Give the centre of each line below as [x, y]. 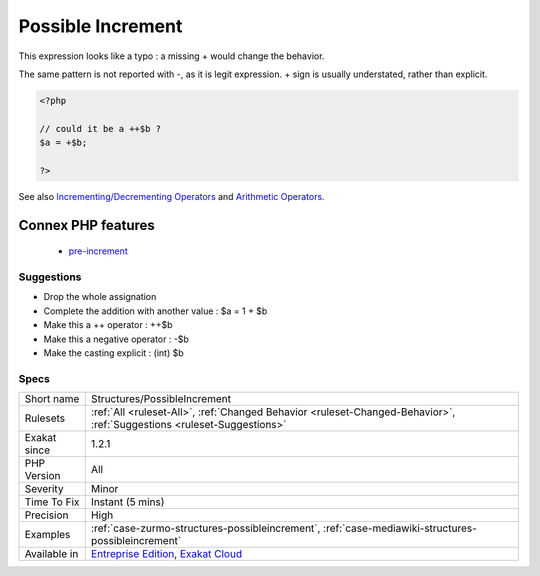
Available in [51, 554]
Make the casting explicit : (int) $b [113, 352]
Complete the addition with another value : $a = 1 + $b [155, 311]
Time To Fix [52, 502]
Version [42, 476]
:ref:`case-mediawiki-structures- [400, 528]
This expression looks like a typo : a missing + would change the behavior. [171, 56]
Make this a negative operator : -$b [116, 339]
